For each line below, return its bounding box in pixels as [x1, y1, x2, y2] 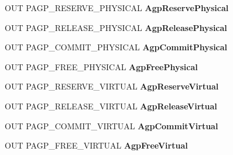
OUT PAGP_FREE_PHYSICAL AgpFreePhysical [5, 60, 198, 73]
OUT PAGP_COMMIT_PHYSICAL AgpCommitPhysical [5, 41, 228, 53]
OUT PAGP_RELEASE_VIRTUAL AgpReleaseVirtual [5, 99, 217, 112]
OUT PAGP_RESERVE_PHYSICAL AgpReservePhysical [5, 2, 229, 13]
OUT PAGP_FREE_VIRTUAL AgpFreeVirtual [5, 139, 188, 151]
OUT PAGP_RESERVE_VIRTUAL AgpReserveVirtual [5, 80, 219, 92]
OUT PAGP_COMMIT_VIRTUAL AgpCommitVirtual [5, 119, 218, 132]
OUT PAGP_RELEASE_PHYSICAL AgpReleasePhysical [5, 21, 227, 33]
